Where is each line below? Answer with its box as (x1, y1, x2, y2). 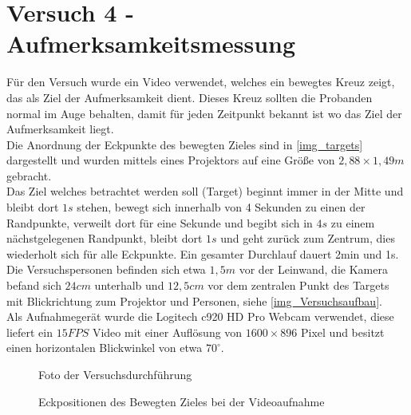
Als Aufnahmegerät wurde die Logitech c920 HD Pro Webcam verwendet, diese (6, 308, 394, 325)
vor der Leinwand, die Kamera (239, 261, 388, 278)
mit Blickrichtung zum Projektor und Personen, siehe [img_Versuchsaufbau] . (6, 292, 382, 309)
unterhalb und (94, 277, 164, 294)
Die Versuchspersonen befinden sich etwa (6, 261, 206, 278)
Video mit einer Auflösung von (92, 323, 243, 340)
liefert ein (6, 323, 53, 340)
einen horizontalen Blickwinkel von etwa (6, 339, 203, 356)
